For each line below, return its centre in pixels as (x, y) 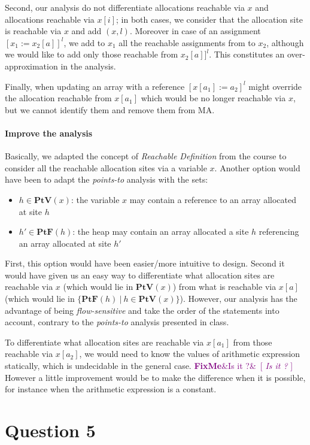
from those (253, 342)
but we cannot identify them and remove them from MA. (110, 109)
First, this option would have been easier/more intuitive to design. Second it (145, 263)
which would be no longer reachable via (213, 98)
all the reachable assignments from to (187, 42)
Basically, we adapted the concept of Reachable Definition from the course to (146, 156)
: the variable (95, 199)
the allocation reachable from (58, 98)
